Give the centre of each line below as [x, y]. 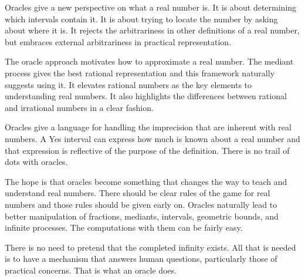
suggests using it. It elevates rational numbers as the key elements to [128, 84]
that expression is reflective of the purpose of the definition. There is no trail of [147, 150]
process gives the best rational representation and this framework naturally [140, 72]
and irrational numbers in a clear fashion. [79, 107]
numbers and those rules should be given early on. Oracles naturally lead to [141, 204]
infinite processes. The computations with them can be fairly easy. [124, 227]
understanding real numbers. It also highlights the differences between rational [146, 96]
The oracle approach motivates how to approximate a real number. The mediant [149, 61]
